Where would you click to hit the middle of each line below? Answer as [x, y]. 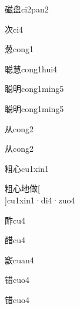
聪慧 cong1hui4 [31, 69]
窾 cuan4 [19, 259]
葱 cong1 [19, 49]
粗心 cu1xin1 [27, 168]
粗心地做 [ [22, 188]
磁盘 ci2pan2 [27, 9]
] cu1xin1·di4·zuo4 [40, 200]
